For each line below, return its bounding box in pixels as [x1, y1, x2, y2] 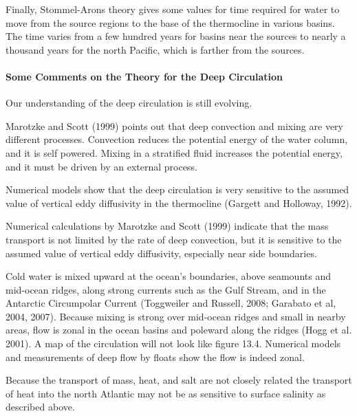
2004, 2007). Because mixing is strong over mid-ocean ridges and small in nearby [6, 309, 346, 323]
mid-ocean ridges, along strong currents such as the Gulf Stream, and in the [6, 282, 326, 296]
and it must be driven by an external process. [6, 159, 197, 173]
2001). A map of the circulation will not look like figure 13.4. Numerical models [6, 336, 341, 351]
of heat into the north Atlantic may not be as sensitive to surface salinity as [6, 386, 326, 400]
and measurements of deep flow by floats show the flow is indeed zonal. [6, 349, 305, 364]
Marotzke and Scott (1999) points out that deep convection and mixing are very [6, 118, 343, 133]
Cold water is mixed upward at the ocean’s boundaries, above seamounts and [6, 269, 331, 283]
